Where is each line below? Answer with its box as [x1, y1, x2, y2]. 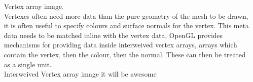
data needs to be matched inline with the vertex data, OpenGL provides [4, 30, 223, 40]
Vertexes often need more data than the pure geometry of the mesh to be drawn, [4, 10, 248, 21]
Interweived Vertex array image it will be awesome [4, 69, 157, 79]
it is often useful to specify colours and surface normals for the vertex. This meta [4, 20, 249, 31]
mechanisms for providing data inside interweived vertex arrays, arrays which [4, 40, 237, 50]
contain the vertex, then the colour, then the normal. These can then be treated [4, 49, 246, 59]
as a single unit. [4, 59, 52, 69]
